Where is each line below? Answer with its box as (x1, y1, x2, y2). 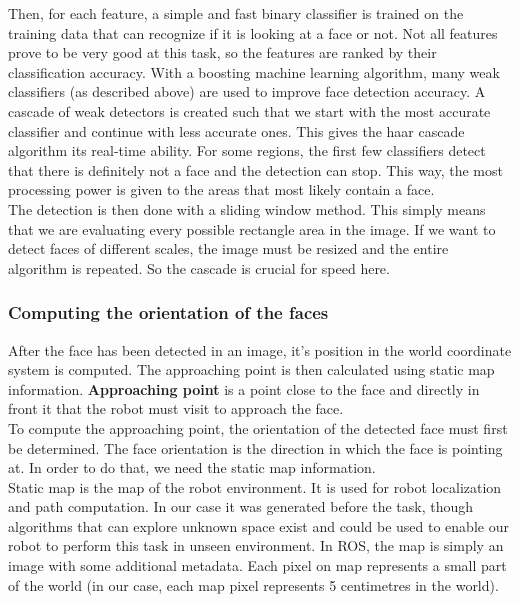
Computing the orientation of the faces (8, 300, 329, 325)
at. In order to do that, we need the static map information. (8, 457, 376, 478)
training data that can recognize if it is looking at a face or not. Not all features (8, 22, 498, 43)
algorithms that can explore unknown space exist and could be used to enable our (8, 515, 509, 536)
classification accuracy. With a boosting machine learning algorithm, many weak (8, 61, 500, 82)
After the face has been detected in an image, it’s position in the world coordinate (8, 339, 512, 360)
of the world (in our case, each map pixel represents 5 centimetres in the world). (8, 574, 499, 595)
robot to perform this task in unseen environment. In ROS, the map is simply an (8, 535, 504, 556)
